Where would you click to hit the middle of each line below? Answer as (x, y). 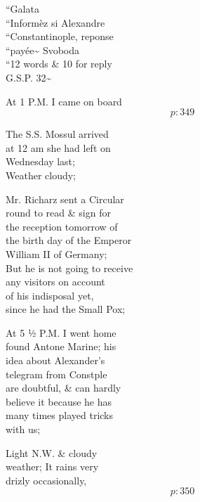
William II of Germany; (56, 253)
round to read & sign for (58, 213)
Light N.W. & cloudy (52, 452)
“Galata (22, 8)
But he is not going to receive (69, 268)
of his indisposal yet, (50, 295)
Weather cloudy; (41, 175)
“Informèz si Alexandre (55, 22)
